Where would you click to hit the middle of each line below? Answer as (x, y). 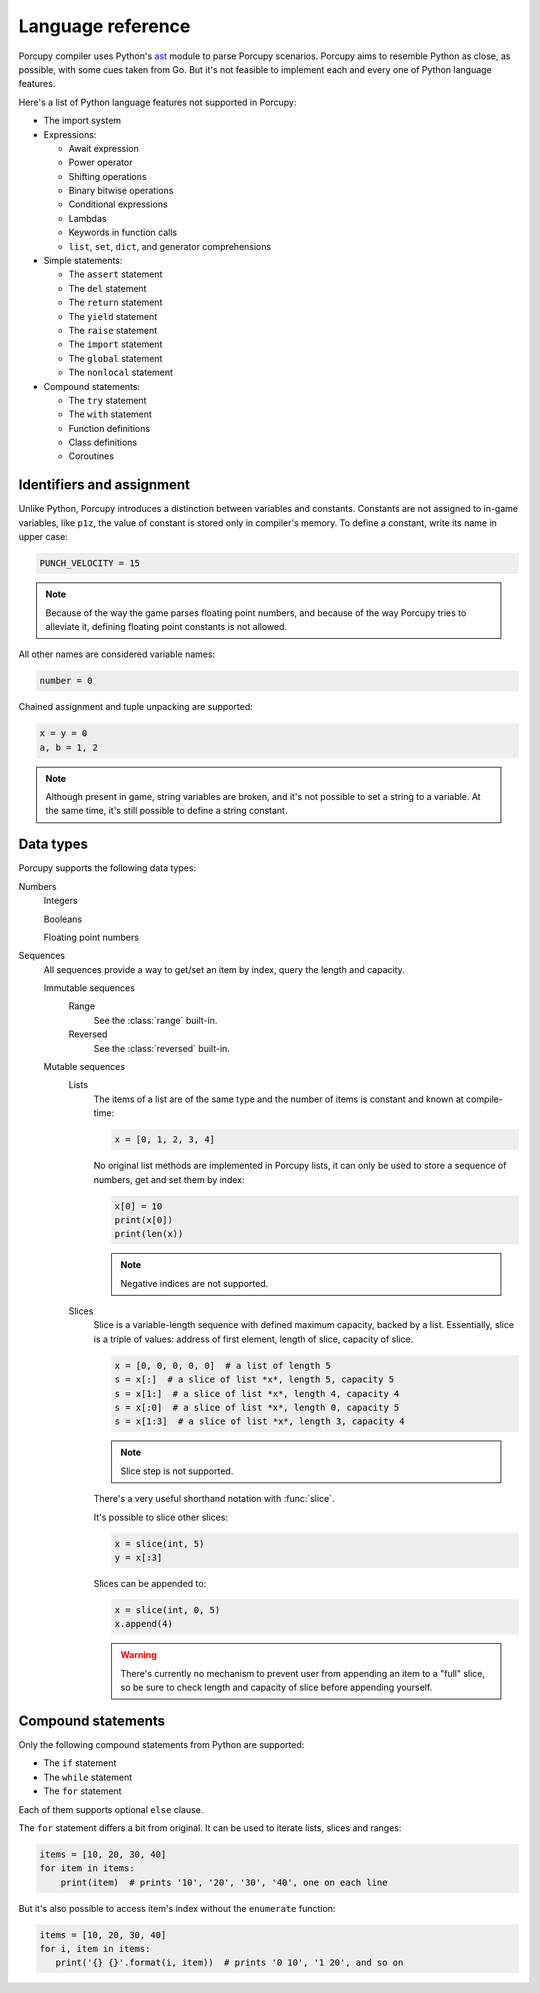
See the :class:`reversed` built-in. (161, 1048)
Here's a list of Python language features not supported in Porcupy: (157, 102)
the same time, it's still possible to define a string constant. (166, 811)
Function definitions (109, 428)
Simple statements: (83, 261)
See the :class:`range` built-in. (155, 1020)
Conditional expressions (118, 204)
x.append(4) (144, 1624)
